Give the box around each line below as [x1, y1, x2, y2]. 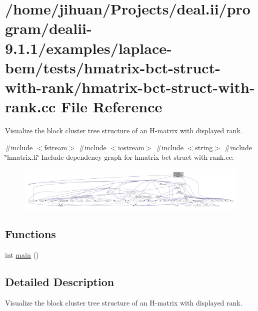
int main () [5, 249, 39, 260]
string [195, 142, 213, 152]
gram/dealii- [5, 18, 92, 38]
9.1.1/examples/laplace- [5, 37, 172, 58]
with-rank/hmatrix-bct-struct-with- [5, 76, 255, 97]
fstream [44, 142, 67, 152]
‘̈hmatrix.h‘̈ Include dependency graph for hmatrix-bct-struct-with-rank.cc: [5, 152, 234, 162]
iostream [118, 142, 144, 152]
